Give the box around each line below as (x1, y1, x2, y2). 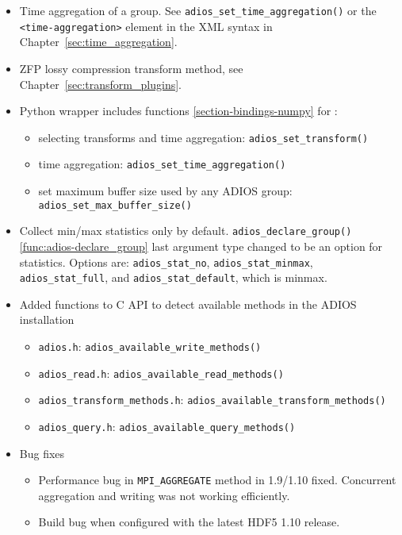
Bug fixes (19, 445, 65, 461)
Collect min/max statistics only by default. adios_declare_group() (19, 222, 352, 239)
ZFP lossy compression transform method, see (19, 60, 243, 76)
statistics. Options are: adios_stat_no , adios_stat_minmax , (19, 253, 313, 270)
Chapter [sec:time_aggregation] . (19, 33, 178, 50)
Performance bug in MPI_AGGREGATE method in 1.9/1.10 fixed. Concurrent (38, 471, 396, 488)
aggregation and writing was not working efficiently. (38, 487, 290, 503)
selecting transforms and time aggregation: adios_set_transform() (38, 129, 369, 145)
